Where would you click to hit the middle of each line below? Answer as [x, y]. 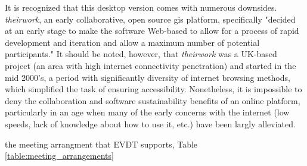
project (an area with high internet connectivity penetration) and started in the [151, 65]
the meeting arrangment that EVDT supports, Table [101, 144]
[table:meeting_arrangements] [59, 156]
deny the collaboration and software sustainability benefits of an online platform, [153, 100]
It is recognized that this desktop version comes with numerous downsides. [141, 7]
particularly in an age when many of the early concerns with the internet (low [147, 112]
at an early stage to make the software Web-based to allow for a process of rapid [152, 31]
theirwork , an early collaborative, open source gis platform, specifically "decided [150, 19]
